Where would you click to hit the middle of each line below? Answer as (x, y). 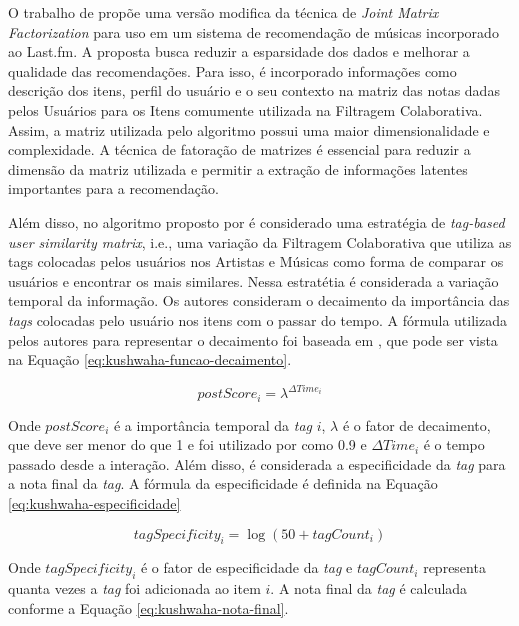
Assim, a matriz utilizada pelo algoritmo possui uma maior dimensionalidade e (249, 129)
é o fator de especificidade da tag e (246, 567)
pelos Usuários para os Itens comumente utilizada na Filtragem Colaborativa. (245, 109)
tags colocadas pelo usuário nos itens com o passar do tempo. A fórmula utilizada (257, 319)
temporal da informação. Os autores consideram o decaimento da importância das (259, 300)
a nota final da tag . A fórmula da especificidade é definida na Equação (223, 483)
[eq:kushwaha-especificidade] (94, 503)
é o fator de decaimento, (416, 424)
